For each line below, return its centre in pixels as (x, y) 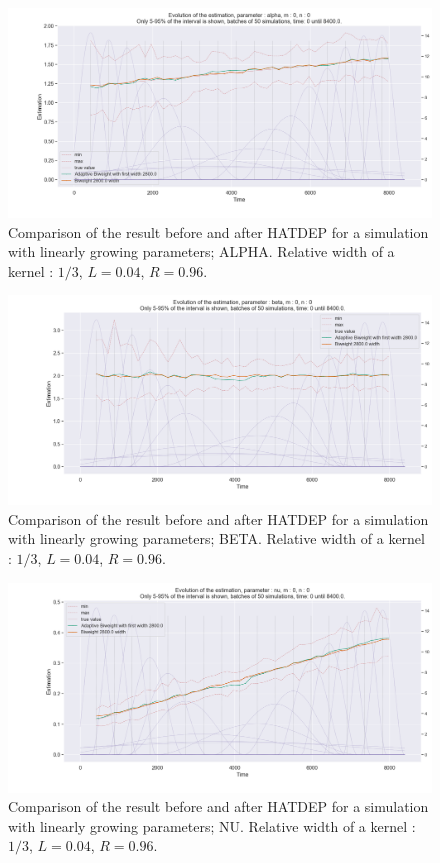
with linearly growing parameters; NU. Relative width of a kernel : (212, 825)
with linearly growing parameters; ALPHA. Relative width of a (201, 251)
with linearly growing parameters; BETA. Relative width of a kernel (216, 538)
